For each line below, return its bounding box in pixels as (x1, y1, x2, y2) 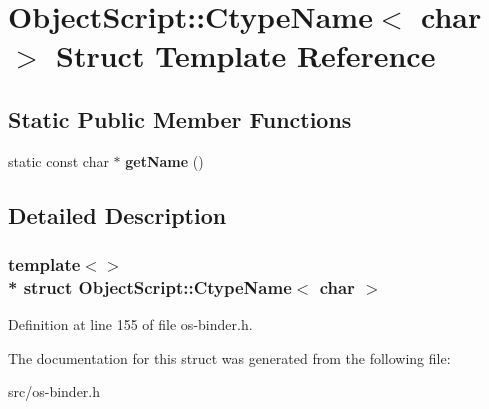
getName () (125, 150, 204, 171)
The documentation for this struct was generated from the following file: (8, 347, 451, 368)
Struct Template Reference (56, 35, 436, 76)
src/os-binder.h (8, 381, 101, 402)
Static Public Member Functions (8, 103, 352, 134)
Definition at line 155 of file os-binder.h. (8, 314, 253, 335)
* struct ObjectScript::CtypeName (8, 274, 292, 299)
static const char (8, 150, 109, 171)
